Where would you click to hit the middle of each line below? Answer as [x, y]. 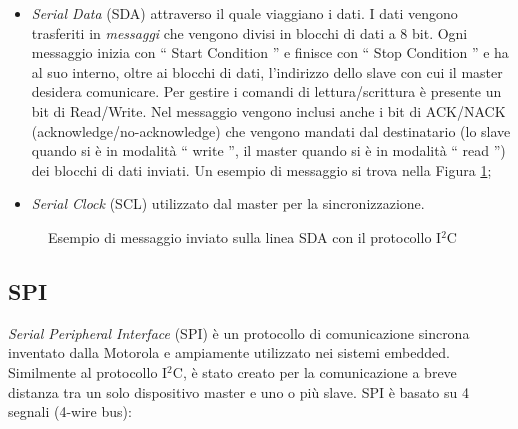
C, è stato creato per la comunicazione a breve [314, 371]
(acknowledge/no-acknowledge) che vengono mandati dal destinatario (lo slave [271, 130]
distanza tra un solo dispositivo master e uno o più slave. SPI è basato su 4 [238, 391]
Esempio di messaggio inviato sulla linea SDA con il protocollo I [245, 236]
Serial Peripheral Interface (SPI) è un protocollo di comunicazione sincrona [239, 332]
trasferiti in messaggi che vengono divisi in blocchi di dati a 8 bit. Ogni [249, 32]
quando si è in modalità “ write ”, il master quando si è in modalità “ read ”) [268, 150]
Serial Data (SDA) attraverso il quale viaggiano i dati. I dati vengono [244, 13]
